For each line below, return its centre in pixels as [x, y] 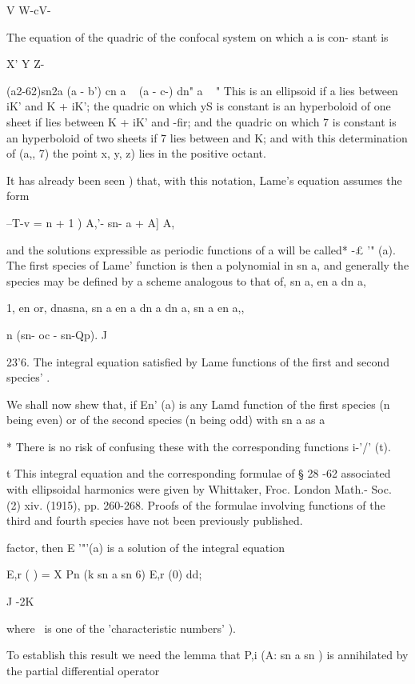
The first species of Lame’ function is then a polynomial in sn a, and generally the [208, 265]
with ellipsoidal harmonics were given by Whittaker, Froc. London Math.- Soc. [199, 489]
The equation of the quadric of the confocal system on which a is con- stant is [198, 36]
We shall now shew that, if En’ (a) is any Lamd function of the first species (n [198, 404]
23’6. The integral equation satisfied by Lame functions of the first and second [198, 361]
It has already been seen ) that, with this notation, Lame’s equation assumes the [204, 180]
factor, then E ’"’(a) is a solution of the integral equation [146, 547]
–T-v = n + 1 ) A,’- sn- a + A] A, [91, 222]
